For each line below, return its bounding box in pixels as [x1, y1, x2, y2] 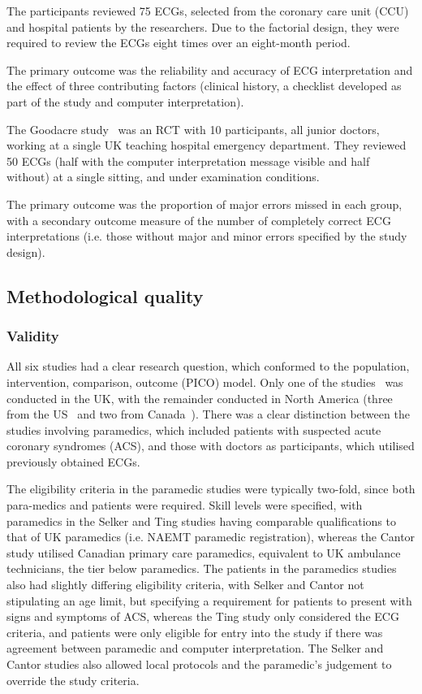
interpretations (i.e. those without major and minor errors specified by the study [6, 228, 407, 245]
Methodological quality [6, 283, 204, 308]
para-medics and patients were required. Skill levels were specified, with [6, 497, 363, 514]
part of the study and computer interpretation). [6, 93, 244, 110]
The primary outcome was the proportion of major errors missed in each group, [6, 195, 403, 212]
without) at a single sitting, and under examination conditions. [6, 168, 320, 185]
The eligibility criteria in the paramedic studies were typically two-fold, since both [6, 480, 416, 497]
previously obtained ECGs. [6, 453, 140, 470]
